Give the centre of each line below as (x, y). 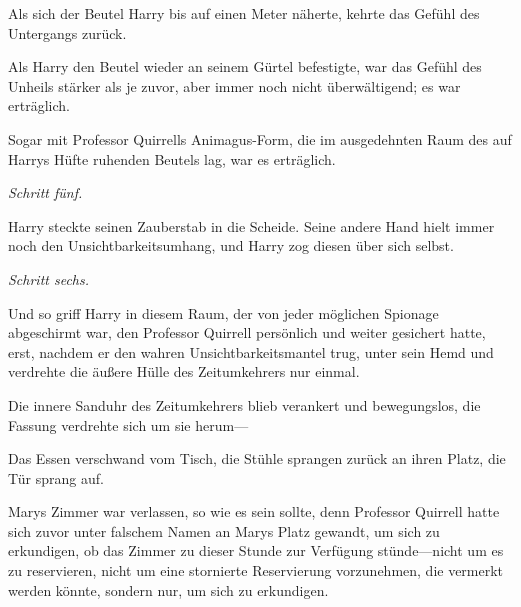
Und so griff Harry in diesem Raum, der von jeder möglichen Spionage (223, 312)
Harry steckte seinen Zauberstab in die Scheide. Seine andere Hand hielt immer (251, 225)
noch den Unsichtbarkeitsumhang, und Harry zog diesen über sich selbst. (231, 245)
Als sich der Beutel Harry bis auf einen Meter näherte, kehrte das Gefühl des (244, 13)
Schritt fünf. (45, 192)
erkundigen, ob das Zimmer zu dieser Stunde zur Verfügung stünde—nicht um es (256, 550)
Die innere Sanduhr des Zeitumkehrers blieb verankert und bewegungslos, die (244, 404)
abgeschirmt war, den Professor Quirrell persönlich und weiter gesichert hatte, (247, 332)
